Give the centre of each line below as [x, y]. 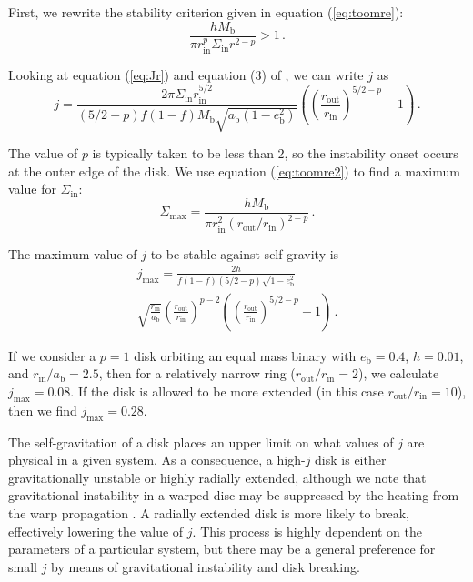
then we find [43, 410]
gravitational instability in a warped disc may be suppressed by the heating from [234, 495]
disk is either [351, 460]
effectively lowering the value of [96, 531]
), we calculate [399, 373]
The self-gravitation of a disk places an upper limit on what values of [201, 442]
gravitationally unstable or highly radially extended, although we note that [217, 477]
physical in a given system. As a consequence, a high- [157, 460]
